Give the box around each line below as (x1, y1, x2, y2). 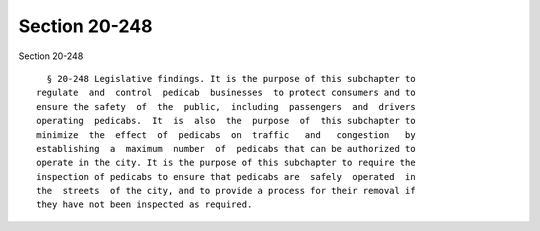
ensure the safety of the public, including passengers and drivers (36, 101, 416, 112)
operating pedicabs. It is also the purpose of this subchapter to (36, 115, 416, 127)
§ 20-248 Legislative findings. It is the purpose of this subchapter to (46, 73, 416, 84)
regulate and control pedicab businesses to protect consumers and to (36, 87, 416, 99)
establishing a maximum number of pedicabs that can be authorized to (36, 143, 416, 154)
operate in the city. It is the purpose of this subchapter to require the (36, 157, 416, 169)
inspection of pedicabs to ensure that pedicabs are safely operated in (36, 171, 416, 182)
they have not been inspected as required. (36, 199, 253, 210)
